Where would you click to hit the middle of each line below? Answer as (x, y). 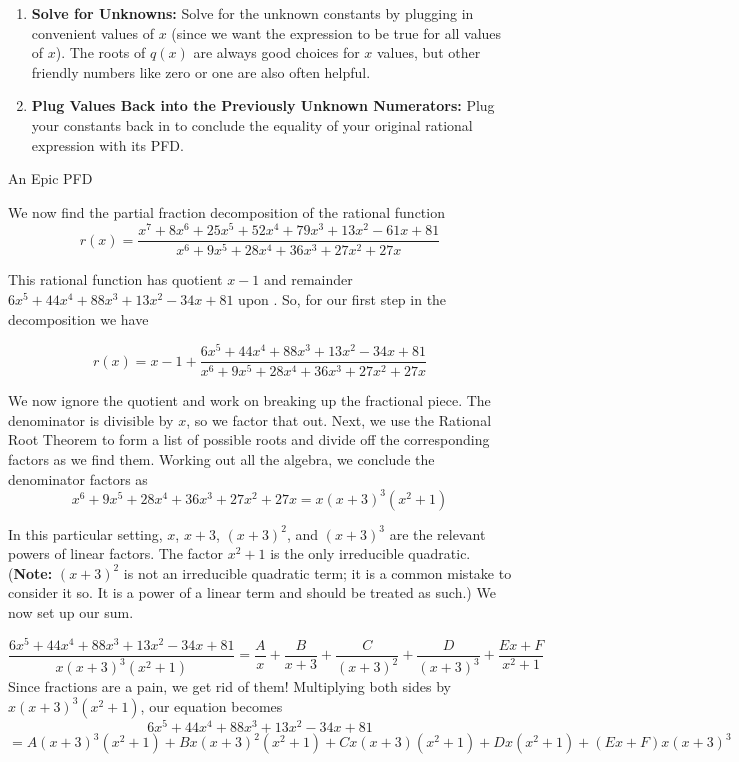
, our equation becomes (211, 705)
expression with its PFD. (107, 144)
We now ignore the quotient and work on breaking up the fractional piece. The (249, 400)
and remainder (308, 279)
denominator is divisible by (91, 419)
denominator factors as (78, 478)
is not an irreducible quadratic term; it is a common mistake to (317, 572)
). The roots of (100, 52)
